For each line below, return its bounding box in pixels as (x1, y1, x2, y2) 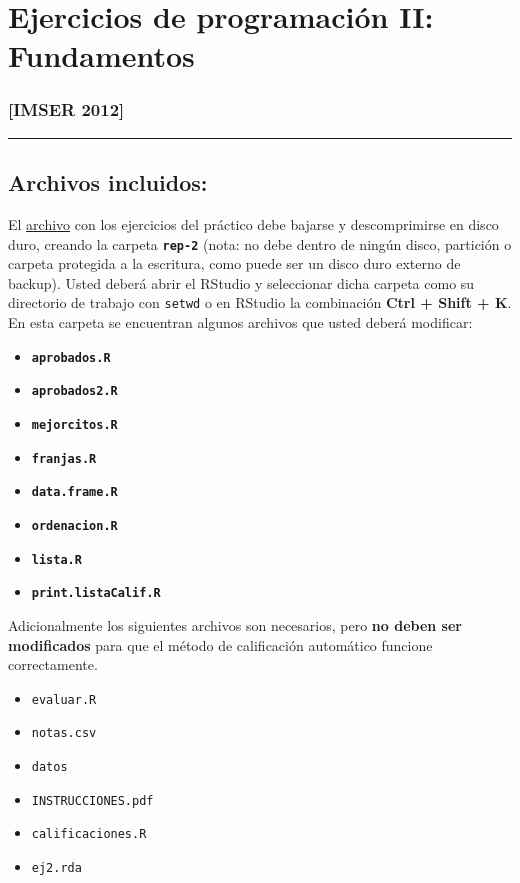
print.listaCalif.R (31, 586, 161, 601)
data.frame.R (31, 485, 118, 500)
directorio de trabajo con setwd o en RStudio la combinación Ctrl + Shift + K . (8, 292, 512, 313)
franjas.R (31, 451, 97, 466)
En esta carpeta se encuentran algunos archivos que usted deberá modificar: (8, 312, 473, 333)
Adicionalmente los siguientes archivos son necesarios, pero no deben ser (8, 614, 462, 635)
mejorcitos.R (31, 417, 118, 432)
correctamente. (8, 654, 98, 675)
